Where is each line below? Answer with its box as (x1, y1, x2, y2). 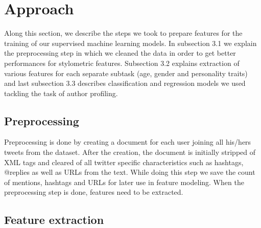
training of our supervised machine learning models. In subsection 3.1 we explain (4, 37, 257, 48)
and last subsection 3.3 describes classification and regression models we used (4, 78, 246, 88)
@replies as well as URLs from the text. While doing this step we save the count (4, 167, 255, 177)
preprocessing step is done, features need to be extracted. (4, 187, 183, 197)
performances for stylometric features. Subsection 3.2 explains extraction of (4, 57, 240, 68)
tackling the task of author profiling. (4, 87, 118, 98)
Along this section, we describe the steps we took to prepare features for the (4, 28, 243, 38)
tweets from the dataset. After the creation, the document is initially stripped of (4, 147, 256, 157)
